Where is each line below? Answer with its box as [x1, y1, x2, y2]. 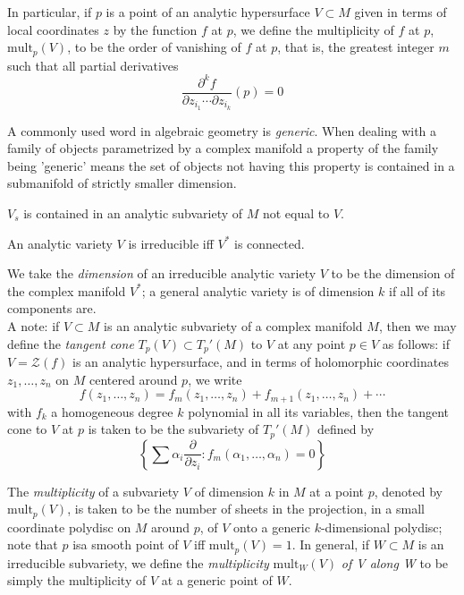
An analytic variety [7, 234, 113, 252]
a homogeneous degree [51, 402, 173, 421]
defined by [317, 420, 375, 438]
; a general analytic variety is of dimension [141, 281, 375, 300]
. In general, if [291, 535, 370, 554]
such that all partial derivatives [7, 55, 179, 74]
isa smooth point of [72, 535, 179, 554]
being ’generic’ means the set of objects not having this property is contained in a [7, 156, 455, 174]
